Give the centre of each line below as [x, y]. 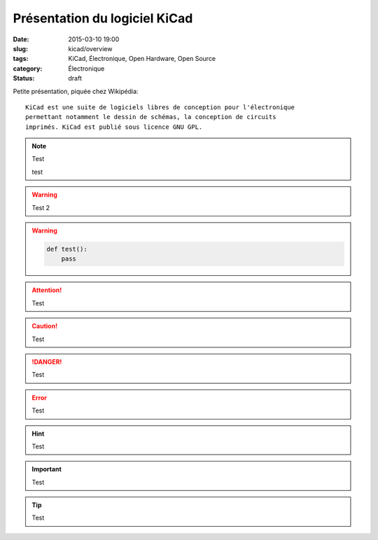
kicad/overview [90, 48]
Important [47, 469]
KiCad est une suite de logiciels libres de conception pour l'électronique [160, 107]
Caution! [45, 326]
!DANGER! [47, 361]
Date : [21, 39]
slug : [20, 48]
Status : [24, 78]
